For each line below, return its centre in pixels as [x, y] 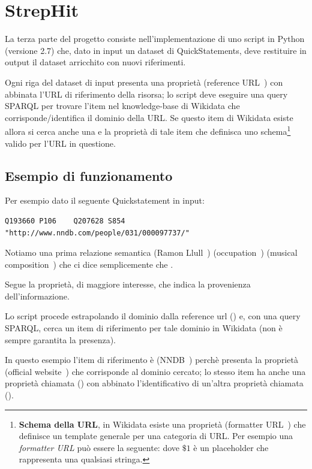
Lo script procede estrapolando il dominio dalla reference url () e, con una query [153, 316]
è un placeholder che [231, 447]
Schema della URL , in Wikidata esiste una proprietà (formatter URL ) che [162, 424]
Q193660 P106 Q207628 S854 [65, 221]
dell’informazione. [37, 296]
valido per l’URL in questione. [60, 143]
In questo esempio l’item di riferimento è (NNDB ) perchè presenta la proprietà [151, 360]
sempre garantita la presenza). [60, 339]
